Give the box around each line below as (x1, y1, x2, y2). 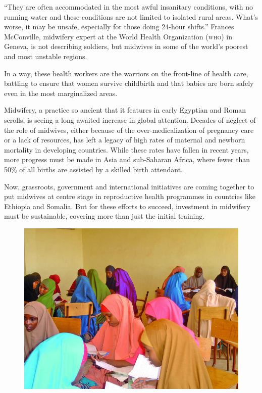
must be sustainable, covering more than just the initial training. (4, 211, 205, 221)
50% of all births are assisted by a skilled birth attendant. (4, 164, 183, 174)
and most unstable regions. (4, 51, 87, 61)
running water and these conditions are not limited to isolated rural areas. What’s (4, 11, 258, 22)
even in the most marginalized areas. (4, 87, 118, 98)
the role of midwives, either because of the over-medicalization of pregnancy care (4, 124, 254, 135)
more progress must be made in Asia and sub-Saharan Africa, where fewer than (4, 154, 250, 165)
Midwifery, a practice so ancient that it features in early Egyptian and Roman (4, 105, 246, 115)
